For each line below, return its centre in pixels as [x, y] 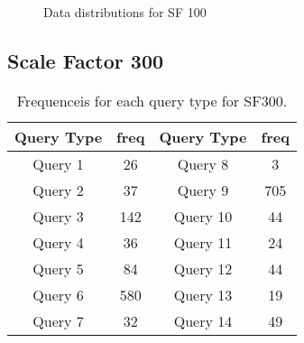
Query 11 [203, 242]
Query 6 [58, 294]
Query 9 [203, 190]
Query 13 [203, 294]
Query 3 [58, 216]
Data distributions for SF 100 [125, 12]
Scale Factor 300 [86, 60]
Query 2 [58, 190]
